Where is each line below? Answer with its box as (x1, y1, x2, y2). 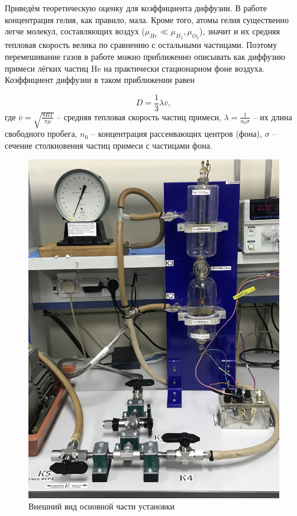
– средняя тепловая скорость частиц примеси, (57, 110, 221, 123)
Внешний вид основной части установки (28, 500, 175, 512)
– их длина (253, 110, 292, 123)
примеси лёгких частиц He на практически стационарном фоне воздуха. (5, 62, 264, 74)
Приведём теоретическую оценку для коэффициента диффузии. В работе (5, 2, 267, 14)
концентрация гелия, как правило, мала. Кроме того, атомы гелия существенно (5, 13, 289, 25)
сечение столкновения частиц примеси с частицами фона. (5, 139, 212, 151)
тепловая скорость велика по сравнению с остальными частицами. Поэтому (5, 39, 277, 51)
